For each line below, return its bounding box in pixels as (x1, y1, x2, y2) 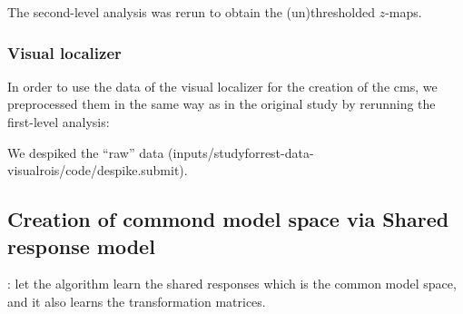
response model (7, 231, 155, 260)
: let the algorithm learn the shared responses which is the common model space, (7, 274, 457, 293)
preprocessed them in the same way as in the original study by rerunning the (7, 94, 436, 113)
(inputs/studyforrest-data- (168, 142, 314, 162)
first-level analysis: (7, 113, 110, 131)
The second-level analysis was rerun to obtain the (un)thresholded (7, 3, 375, 21)
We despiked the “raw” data (7, 142, 164, 162)
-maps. (385, 3, 422, 21)
